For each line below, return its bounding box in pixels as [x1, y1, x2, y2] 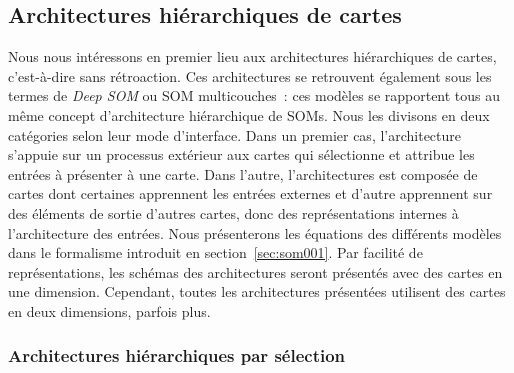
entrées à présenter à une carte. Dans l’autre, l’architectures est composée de [8, 163, 478, 184]
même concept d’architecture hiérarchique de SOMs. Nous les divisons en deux [8, 104, 490, 125]
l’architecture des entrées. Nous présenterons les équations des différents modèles [8, 222, 502, 243]
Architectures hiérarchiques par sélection [8, 343, 346, 368]
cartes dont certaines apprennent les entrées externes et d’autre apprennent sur [8, 183, 493, 204]
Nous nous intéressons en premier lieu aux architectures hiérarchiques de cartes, [8, 46, 497, 67]
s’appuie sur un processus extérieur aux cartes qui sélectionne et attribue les [8, 144, 475, 165]
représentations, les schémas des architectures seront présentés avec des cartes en [8, 261, 503, 282]
